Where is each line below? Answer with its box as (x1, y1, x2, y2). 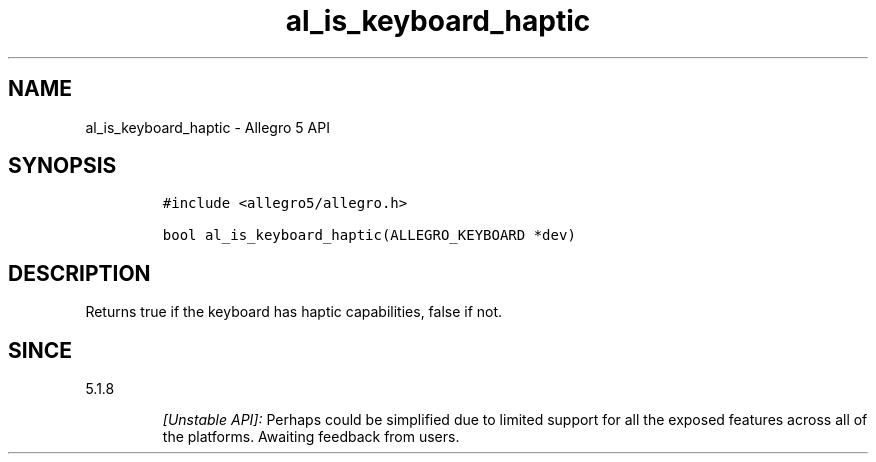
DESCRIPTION (8, 260, 151, 286)
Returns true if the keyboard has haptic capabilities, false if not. (85, 303, 503, 321)
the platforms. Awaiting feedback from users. (162, 428, 460, 446)
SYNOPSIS (8, 153, 117, 179)
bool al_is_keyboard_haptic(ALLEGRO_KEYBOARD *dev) (162, 227, 576, 244)
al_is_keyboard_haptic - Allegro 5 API (85, 118, 330, 136)
